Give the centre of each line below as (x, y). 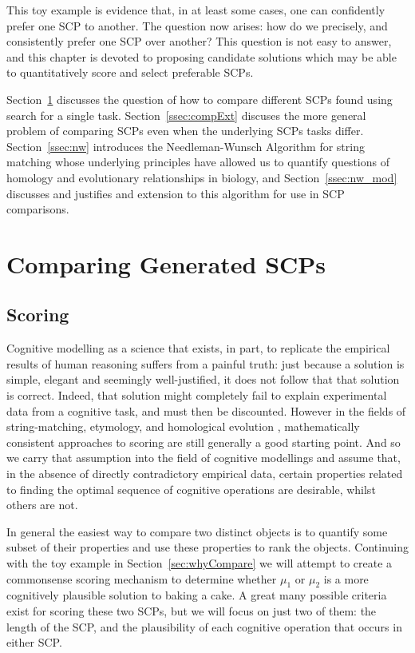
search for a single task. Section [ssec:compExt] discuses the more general (186, 115)
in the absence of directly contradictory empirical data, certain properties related (205, 474)
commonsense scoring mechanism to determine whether (142, 578)
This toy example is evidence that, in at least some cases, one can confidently (196, 10)
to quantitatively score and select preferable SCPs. (130, 72)
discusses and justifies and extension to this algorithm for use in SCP (176, 193)
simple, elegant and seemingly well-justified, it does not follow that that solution (203, 379)
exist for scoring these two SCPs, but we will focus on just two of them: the (192, 611)
